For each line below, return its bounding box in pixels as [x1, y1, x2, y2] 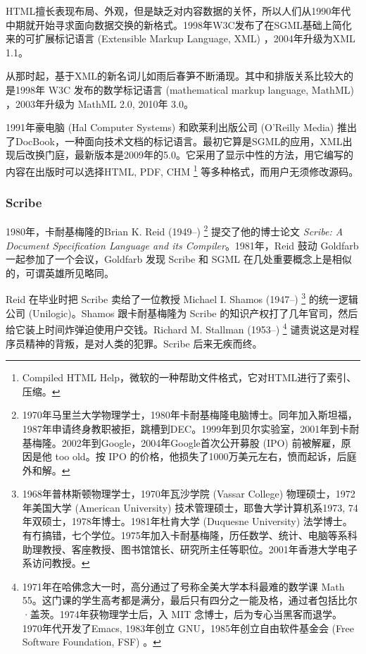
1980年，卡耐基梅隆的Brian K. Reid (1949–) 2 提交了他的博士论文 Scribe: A [6, 222, 343, 239]
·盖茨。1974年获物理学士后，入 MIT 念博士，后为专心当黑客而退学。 [22, 607, 343, 622]
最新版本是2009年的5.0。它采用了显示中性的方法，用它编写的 [74, 147, 353, 162]
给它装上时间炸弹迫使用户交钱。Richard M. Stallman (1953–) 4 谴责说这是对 [6, 320, 350, 336]
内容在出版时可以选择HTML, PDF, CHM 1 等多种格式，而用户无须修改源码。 [6, 161, 359, 178]
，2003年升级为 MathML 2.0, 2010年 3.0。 [6, 96, 194, 111]
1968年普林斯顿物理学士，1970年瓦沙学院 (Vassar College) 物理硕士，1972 [22, 486, 355, 501]
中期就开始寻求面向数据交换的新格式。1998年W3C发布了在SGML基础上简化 [6, 17, 352, 32]
